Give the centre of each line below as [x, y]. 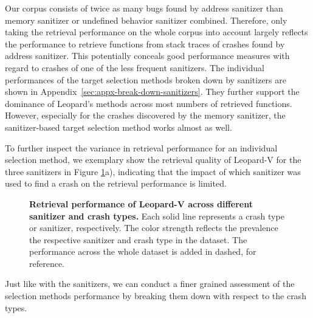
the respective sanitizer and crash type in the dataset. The [138, 239]
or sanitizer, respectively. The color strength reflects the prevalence [154, 228]
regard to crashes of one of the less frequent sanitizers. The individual [135, 67]
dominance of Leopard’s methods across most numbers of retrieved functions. [149, 103]
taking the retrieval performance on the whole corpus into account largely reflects [156, 32]
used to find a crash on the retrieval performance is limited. [116, 183]
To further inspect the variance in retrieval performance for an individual [141, 147]
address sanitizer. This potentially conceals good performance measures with [147, 56]
